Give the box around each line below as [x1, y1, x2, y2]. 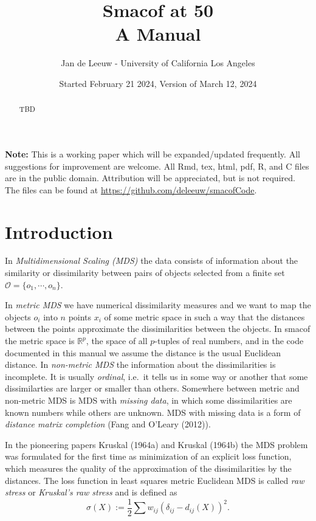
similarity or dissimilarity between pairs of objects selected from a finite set [5, 266, 285, 279]
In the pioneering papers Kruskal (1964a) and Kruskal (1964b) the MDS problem [5, 438, 308, 450]
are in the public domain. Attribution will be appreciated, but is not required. [5, 171, 295, 184]
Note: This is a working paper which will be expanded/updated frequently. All [5, 147, 300, 160]
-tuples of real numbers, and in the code [154, 334, 304, 347]
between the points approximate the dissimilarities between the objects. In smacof [5, 322, 311, 335]
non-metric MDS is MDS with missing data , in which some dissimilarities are [5, 393, 292, 406]
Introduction [5, 219, 113, 244]
